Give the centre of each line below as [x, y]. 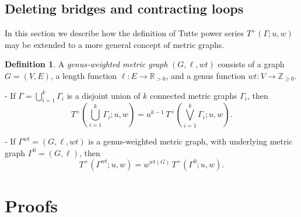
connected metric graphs [194, 95]
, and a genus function [206, 75]
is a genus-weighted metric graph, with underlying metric [190, 141]
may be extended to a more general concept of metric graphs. [115, 44]
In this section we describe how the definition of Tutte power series [124, 33]
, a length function [84, 75]
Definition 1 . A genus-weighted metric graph [86, 64]
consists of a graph [251, 64]
